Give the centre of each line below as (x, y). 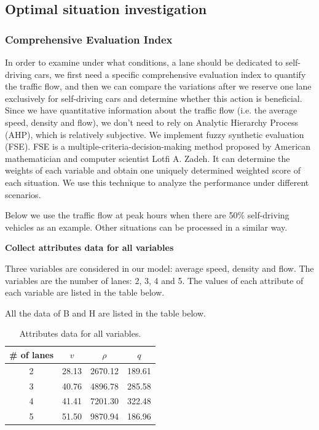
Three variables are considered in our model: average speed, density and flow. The (159, 268)
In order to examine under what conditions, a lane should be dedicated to (144, 62)
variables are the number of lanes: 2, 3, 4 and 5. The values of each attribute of (154, 280)
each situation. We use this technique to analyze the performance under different (157, 182)
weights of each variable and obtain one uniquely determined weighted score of (153, 170)
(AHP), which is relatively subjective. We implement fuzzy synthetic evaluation (155, 134)
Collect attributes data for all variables (89, 248)
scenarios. (23, 194)
